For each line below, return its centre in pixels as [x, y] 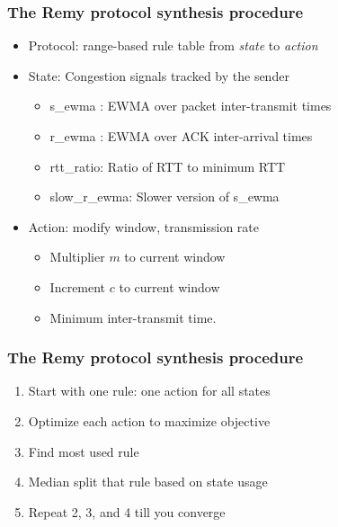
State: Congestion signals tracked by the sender [159, 75]
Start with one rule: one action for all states [149, 391]
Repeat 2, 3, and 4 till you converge [127, 511]
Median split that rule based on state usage [148, 482]
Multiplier [77, 257]
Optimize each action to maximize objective [149, 420]
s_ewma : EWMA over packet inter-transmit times [191, 106]
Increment [78, 286]
